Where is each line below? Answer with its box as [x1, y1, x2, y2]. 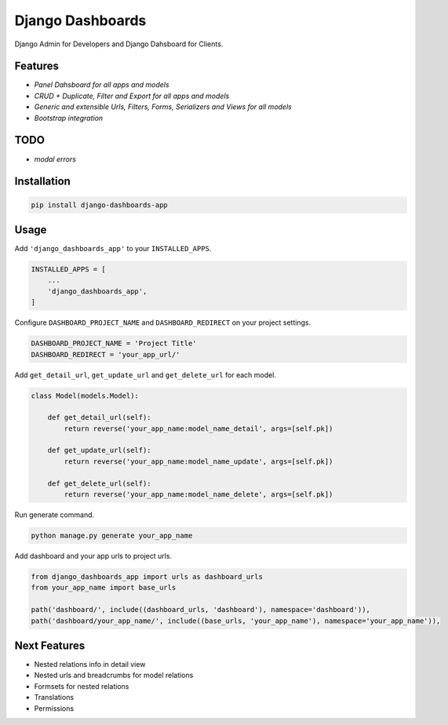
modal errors [34, 154, 76, 164]
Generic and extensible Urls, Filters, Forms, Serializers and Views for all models [34, 102, 292, 111]
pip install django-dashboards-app [31, 200, 168, 209]
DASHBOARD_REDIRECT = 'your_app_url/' [31, 350, 180, 359]
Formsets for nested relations [34, 681, 129, 690]
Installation [14, 175, 71, 188]
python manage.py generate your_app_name [31, 531, 193, 540]
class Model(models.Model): [31, 391, 139, 400]
